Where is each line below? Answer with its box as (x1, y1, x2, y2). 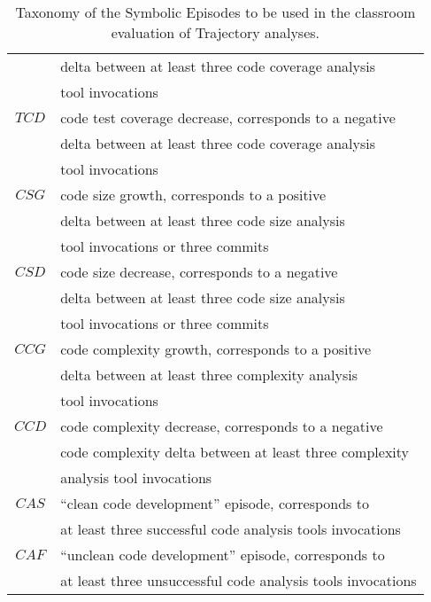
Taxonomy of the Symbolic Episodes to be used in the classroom (15, 2, 416, 22)
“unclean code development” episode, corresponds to (60, 544, 385, 565)
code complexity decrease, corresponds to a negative (60, 416, 383, 436)
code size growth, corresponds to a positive (60, 184, 327, 205)
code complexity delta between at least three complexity (60, 442, 410, 462)
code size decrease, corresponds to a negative (60, 262, 338, 282)
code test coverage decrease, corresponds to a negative (60, 107, 396, 128)
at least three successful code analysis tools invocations (60, 519, 401, 539)
